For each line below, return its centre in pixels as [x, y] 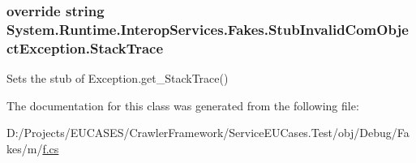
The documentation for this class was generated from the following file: [183, 105]
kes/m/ [25, 148]
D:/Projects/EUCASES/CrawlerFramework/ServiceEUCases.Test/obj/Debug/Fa [208, 133]
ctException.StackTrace [85, 47]
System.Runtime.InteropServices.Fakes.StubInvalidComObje [208, 29]
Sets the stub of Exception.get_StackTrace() [118, 78]
